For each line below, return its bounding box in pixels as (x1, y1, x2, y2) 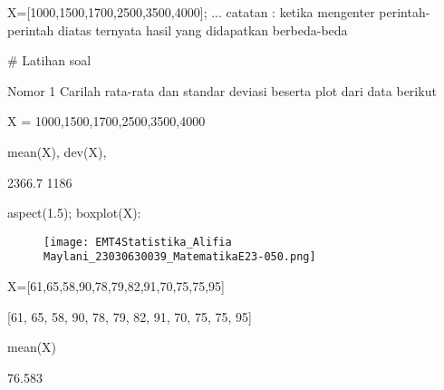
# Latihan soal (7, 51, 92, 70)
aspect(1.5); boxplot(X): (7, 203, 141, 222)
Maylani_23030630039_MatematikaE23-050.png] (43, 250, 316, 264)
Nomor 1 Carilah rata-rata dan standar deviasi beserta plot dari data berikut (7, 81, 437, 100)
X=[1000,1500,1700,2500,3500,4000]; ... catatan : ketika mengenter (7, 3, 375, 21)
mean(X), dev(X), (7, 141, 107, 161)
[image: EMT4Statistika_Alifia (43, 235, 232, 249)
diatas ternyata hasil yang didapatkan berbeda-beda (58, 20, 348, 39)
